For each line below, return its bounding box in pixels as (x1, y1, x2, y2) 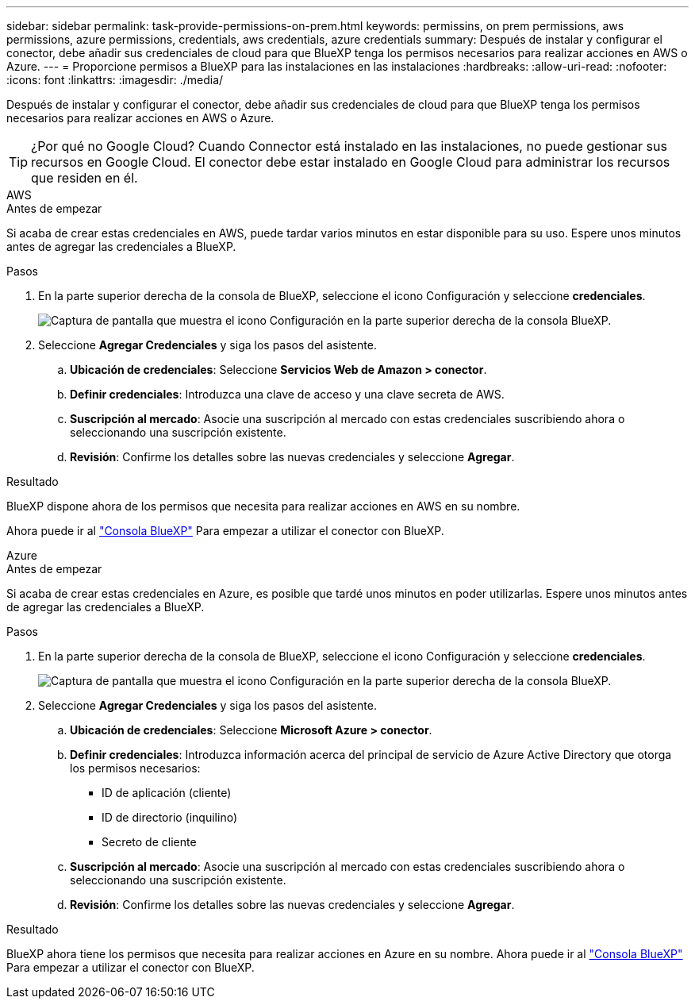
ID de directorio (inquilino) (102, 811, 238, 824)
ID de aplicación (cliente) (102, 786, 232, 799)
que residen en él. (31, 170, 138, 186)
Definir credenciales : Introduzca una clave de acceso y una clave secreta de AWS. (70, 387, 505, 401)
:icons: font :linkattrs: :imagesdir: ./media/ (6, 73, 224, 87)
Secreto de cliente (102, 835, 197, 849)
